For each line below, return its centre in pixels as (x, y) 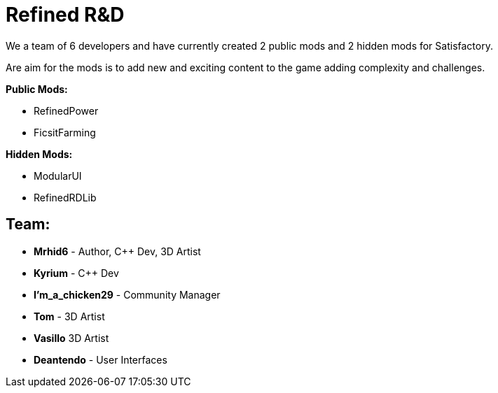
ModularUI (58, 176)
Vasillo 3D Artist (71, 338)
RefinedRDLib (65, 197)
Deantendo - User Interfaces (101, 359)
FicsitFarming (65, 132)
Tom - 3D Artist (69, 316)
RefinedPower (66, 110)
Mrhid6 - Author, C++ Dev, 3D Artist (117, 251)
